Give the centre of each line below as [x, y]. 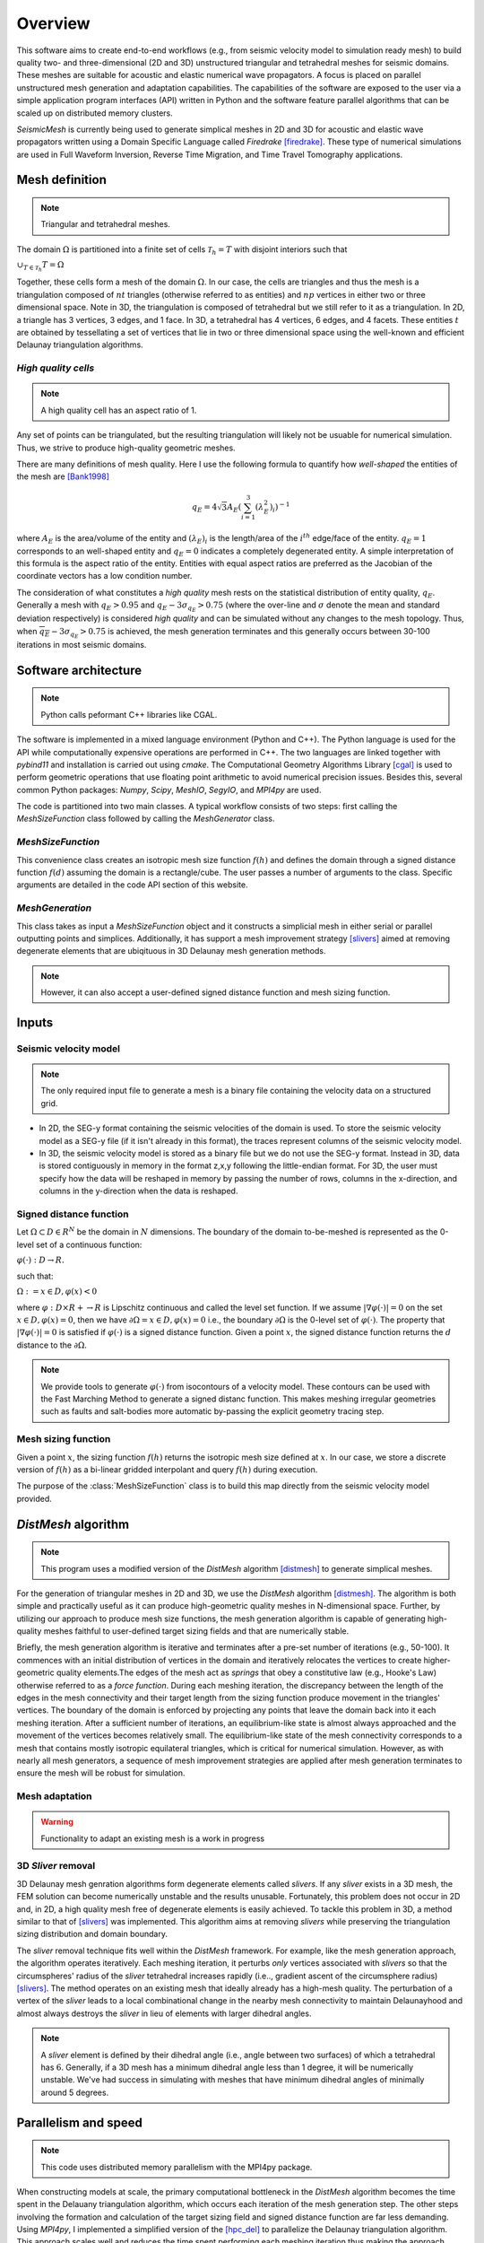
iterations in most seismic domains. [82, 644]
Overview [53, 23]
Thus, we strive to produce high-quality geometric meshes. [126, 448]
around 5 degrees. [75, 2092]
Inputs [35, 1022]
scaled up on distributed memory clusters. [95, 113]
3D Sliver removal [56, 1866]
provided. [35, 1498]
